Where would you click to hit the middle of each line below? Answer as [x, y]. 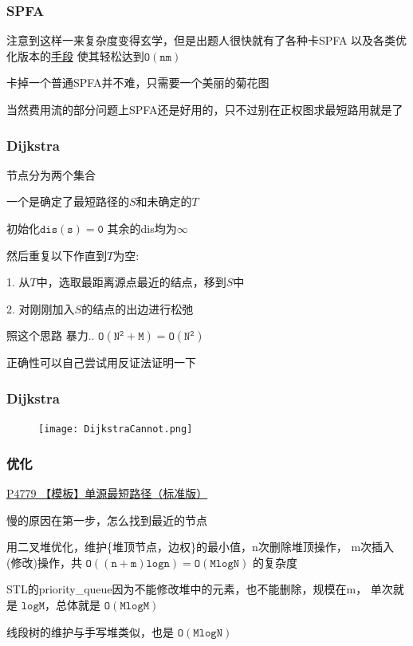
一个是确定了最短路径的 [68, 201]
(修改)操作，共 [44, 562]
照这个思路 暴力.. [51, 335]
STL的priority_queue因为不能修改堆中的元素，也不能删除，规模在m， [187, 589]
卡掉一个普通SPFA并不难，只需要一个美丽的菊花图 [138, 83]
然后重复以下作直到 [57, 255]
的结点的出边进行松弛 [138, 308]
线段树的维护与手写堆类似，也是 [90, 631]
